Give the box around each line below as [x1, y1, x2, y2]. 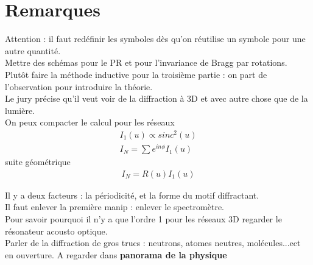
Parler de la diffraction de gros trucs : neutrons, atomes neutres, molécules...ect [5, 236, 301, 249]
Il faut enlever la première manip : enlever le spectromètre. [5, 200, 224, 213]
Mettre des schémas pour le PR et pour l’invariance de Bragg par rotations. [5, 56, 287, 69]
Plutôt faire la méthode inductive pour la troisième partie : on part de [5, 68, 267, 80]
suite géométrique [5, 155, 71, 168]
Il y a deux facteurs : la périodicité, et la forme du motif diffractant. [5, 188, 259, 201]
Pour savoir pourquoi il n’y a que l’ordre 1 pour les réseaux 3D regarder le [5, 212, 282, 225]
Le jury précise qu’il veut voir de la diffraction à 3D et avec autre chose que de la [5, 92, 308, 105]
